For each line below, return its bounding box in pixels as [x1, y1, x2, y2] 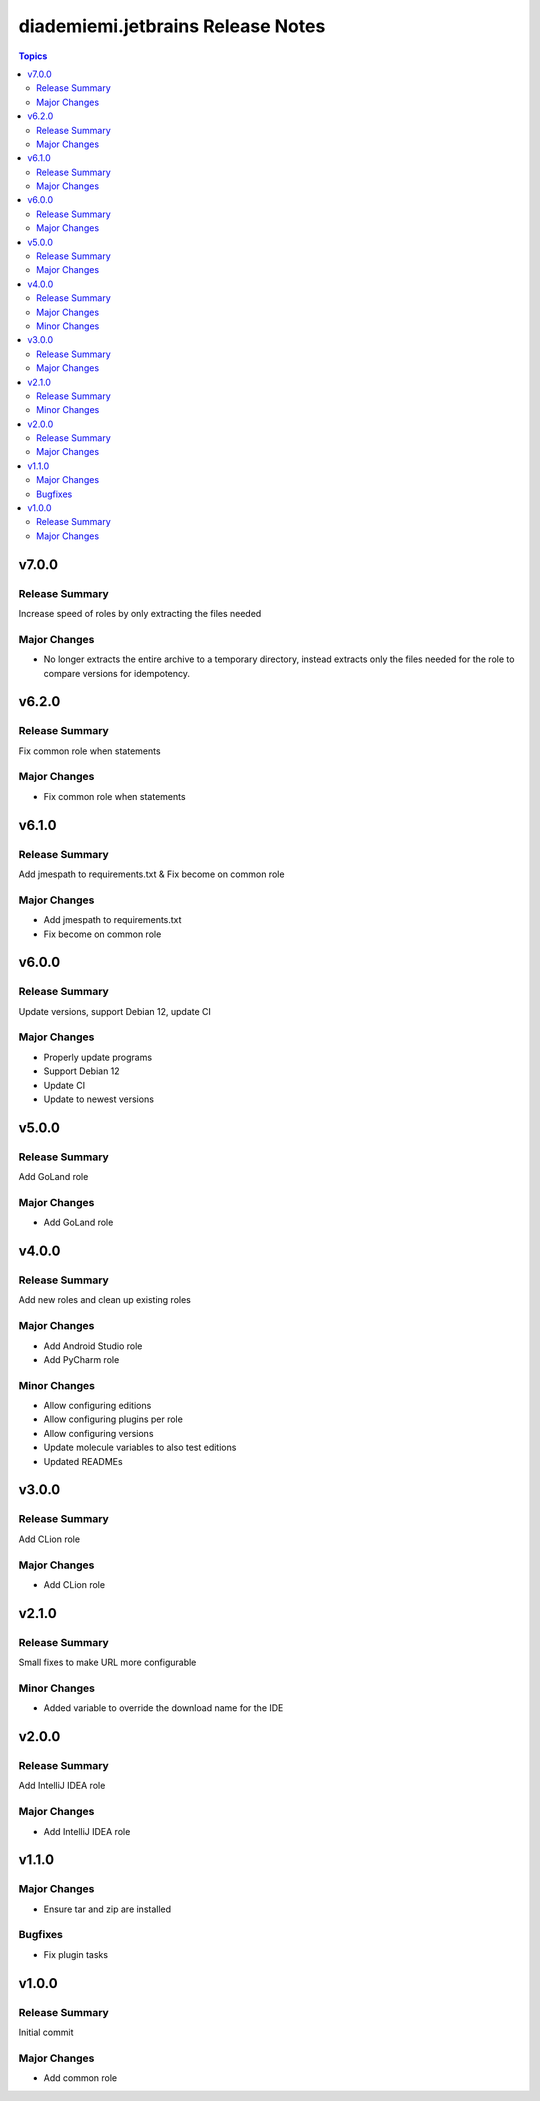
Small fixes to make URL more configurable [18, 1656, 197, 1669]
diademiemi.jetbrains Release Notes [18, 15, 326, 37]
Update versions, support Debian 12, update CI [18, 1005, 212, 1017]
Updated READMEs [43, 1455, 124, 1467]
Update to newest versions [43, 1093, 155, 1105]
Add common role [43, 2072, 118, 2084]
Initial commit [18, 2026, 74, 2038]
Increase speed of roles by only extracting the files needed [18, 607, 262, 619]
